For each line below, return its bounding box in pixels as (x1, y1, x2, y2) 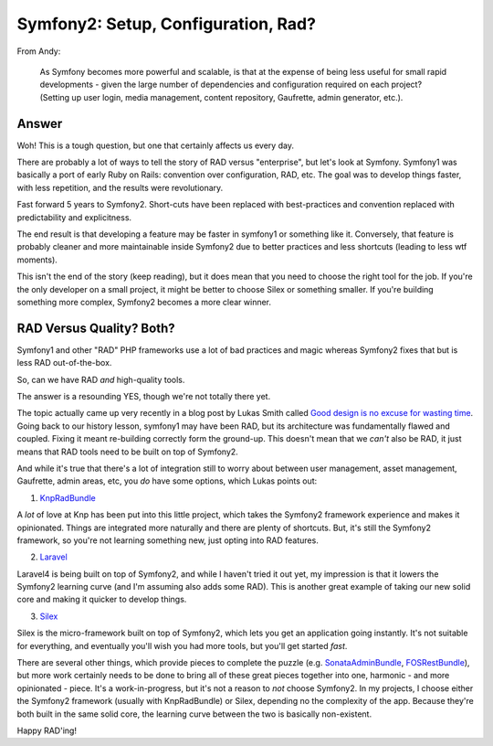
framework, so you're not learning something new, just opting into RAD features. (16, 535, 319, 546)
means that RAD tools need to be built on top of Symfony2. (16, 446, 239, 457)
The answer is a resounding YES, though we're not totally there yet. (16, 391, 271, 401)
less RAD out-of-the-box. (16, 357, 112, 368)
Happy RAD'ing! (16, 725, 78, 736)
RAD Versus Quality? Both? (16, 320, 175, 336)
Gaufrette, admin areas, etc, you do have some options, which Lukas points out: (16, 475, 318, 486)
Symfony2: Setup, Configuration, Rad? (16, 14, 317, 34)
